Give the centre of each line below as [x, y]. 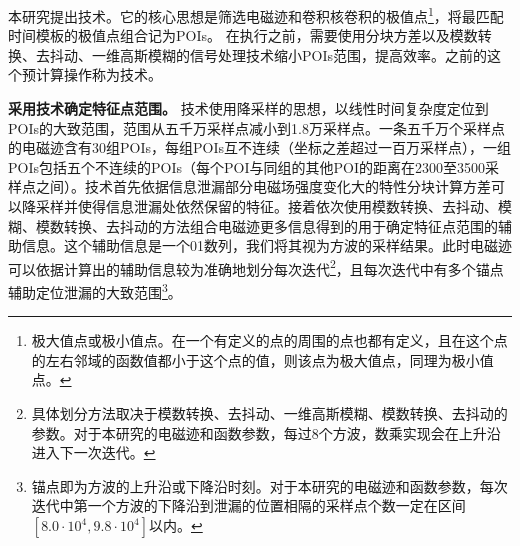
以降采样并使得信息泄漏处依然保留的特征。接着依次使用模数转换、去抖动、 [253, 206]
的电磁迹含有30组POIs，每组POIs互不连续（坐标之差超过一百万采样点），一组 [259, 147]
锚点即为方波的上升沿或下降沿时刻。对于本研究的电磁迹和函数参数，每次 [269, 485]
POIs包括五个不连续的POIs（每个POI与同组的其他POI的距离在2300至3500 [246, 166]
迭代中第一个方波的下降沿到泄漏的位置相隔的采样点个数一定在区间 [248, 505]
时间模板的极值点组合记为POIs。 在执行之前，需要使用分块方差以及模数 [243, 35]
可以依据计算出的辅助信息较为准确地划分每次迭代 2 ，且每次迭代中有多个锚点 [256, 267]
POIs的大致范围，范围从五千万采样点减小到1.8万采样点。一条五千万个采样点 [256, 127]
